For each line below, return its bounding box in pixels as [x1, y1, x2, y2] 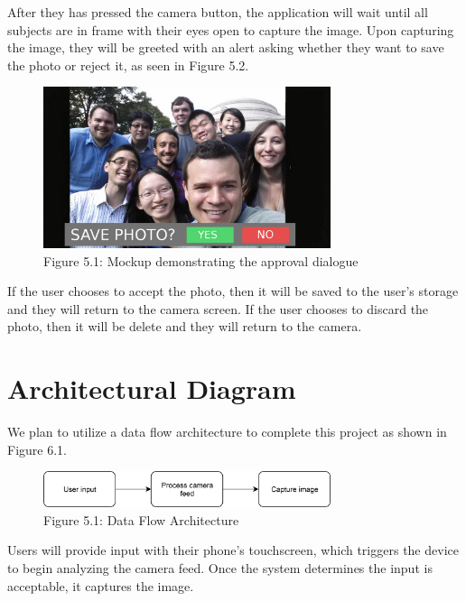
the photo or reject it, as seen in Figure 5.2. [7, 55, 249, 74]
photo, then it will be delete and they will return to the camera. [7, 317, 362, 336]
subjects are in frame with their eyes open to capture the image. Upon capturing [7, 20, 454, 39]
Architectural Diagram [7, 370, 296, 407]
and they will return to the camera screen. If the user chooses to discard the [7, 299, 429, 318]
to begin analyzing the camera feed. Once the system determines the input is [7, 559, 433, 578]
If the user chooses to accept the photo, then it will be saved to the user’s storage [7, 282, 459, 300]
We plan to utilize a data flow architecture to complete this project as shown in [7, 422, 447, 441]
